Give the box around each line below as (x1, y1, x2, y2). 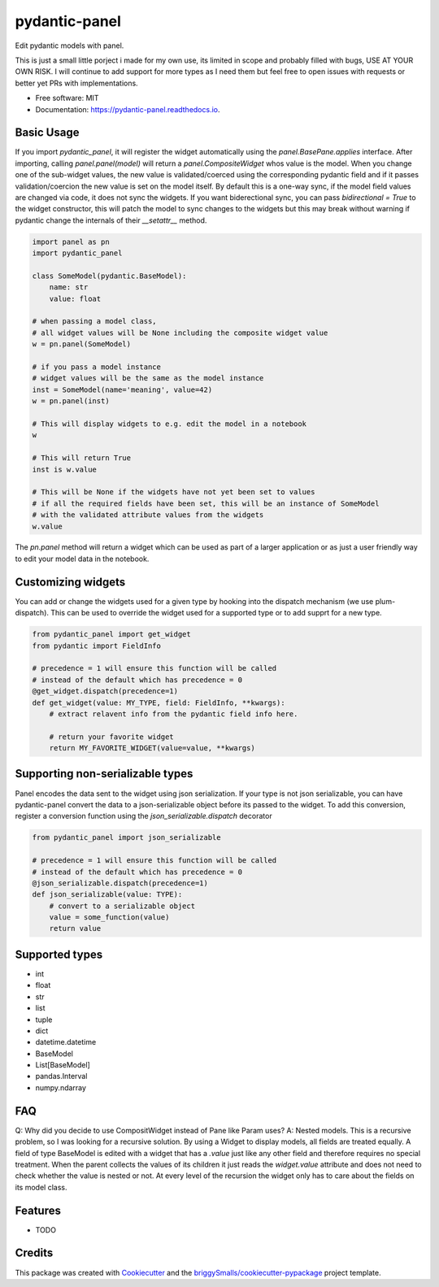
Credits (15, 1246, 54, 1260)
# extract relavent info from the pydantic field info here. (49, 709, 298, 719)
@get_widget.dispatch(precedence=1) (32, 687, 179, 696)
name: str (49, 283, 89, 292)
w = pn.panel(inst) (32, 397, 110, 406)
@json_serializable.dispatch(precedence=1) (32, 878, 209, 888)
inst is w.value (32, 464, 98, 474)
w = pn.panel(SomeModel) (32, 340, 132, 349)
